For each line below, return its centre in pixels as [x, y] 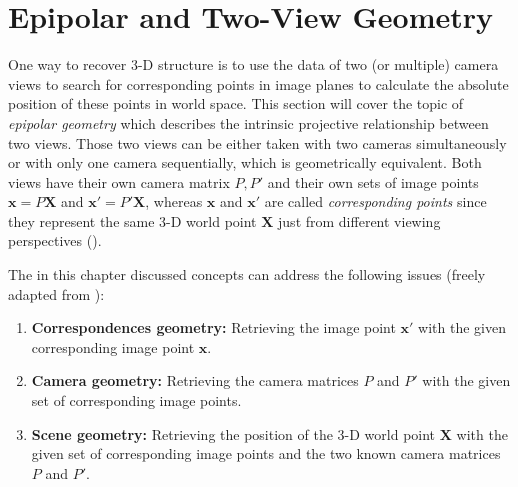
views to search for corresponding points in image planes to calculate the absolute [258, 83]
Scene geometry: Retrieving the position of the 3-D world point [233, 433]
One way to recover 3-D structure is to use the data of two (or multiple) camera [253, 64]
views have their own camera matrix [119, 181]
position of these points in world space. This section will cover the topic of [236, 103]
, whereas [174, 201]
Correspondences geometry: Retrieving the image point [213, 327]
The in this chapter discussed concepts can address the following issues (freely [247, 274]
